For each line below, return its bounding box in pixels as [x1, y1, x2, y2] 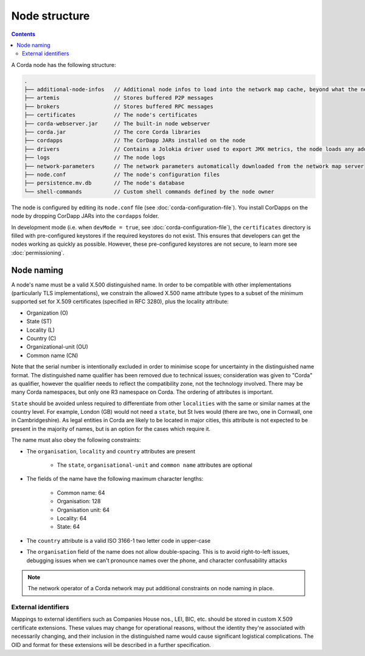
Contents [11, 30, 36, 38]
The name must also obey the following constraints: [11, 436, 141, 444]
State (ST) [26, 318, 52, 325]
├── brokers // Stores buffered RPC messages [24, 103, 214, 110]
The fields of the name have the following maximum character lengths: [26, 475, 204, 483]
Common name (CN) [26, 352, 78, 359]
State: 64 [57, 523, 80, 531]
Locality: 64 [57, 515, 87, 522]
